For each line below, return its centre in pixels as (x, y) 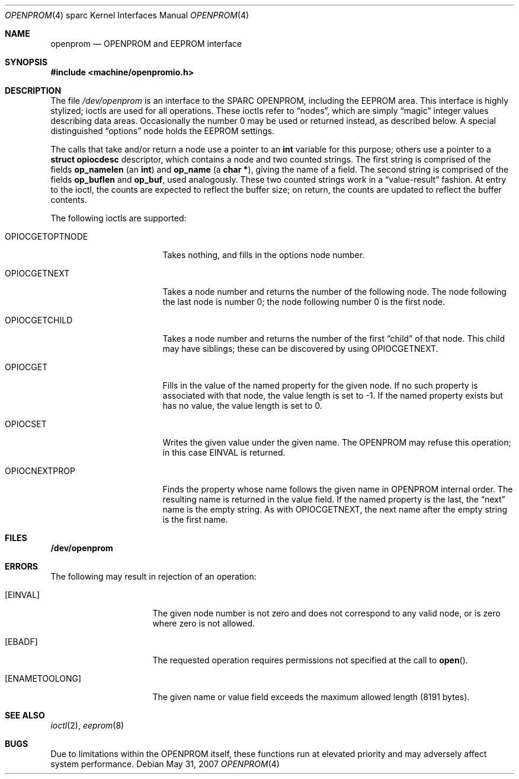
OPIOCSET (26, 424)
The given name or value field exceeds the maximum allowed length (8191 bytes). (311, 697)
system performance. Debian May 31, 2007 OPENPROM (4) (165, 764)
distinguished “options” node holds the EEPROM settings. (163, 131)
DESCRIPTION (33, 90)
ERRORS (22, 566)
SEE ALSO (25, 715)
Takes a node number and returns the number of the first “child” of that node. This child (334, 338)
